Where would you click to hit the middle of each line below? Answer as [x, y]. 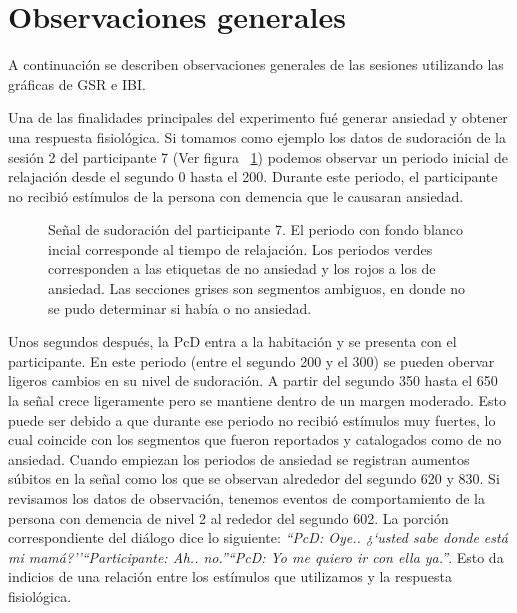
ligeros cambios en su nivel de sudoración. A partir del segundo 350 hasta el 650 [253, 380]
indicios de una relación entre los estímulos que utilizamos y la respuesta [230, 576]
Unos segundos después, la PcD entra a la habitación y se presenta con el [232, 341]
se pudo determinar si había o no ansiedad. [180, 307]
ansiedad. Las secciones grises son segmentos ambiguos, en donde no [257, 288]
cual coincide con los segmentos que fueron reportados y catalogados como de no [255, 439]
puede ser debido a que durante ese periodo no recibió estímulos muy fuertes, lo [252, 419]
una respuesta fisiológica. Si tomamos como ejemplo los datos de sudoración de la [257, 136]
